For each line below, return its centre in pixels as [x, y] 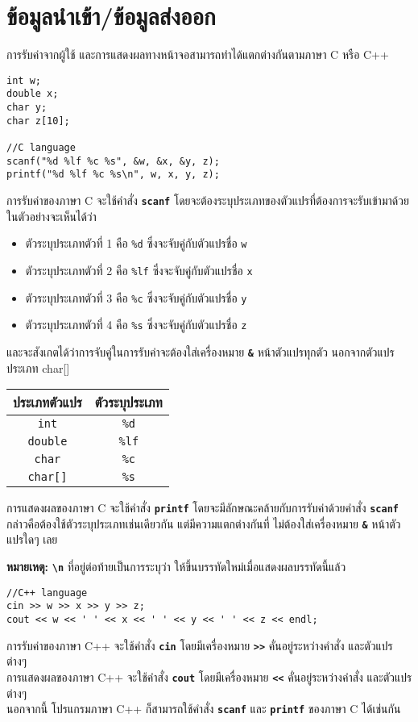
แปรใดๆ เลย [32, 539]
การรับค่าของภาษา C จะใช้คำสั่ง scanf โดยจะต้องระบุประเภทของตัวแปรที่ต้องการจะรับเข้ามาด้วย [208, 200]
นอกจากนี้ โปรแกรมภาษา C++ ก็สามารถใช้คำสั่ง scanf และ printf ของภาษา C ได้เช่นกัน [204, 709]
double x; [33, 94]
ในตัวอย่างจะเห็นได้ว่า [52, 216]
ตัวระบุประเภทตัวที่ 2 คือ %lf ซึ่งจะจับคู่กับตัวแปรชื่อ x [139, 270]
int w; [24, 80]
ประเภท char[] [38, 367]
